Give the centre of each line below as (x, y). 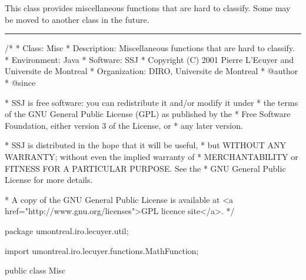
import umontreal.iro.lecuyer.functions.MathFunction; (102, 250)
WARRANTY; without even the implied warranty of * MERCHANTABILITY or (152, 156)
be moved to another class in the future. (77, 19)
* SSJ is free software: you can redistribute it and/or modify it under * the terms (152, 102)
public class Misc (35, 270)
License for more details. (49, 180)
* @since (20, 82)
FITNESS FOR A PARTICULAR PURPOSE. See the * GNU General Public (145, 168)
